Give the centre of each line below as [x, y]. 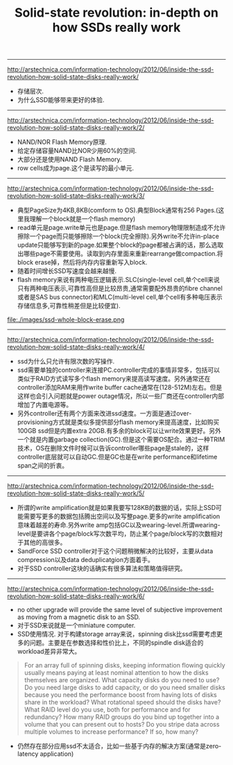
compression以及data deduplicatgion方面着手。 [85, 560]
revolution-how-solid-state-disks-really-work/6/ [76, 596]
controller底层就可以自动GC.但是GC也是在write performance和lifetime [117, 457]
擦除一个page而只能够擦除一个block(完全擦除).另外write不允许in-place [118, 236]
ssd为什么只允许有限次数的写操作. [66, 361]
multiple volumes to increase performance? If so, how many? [111, 732]
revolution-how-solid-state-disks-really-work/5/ [76, 493]
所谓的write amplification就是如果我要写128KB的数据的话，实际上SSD [116, 508]
